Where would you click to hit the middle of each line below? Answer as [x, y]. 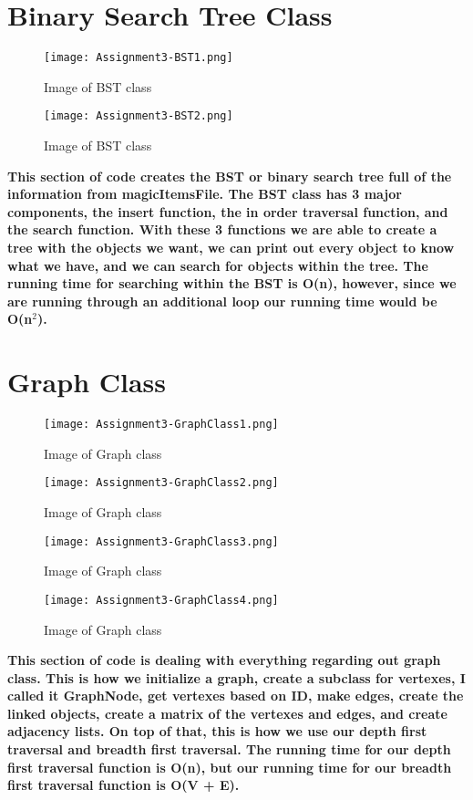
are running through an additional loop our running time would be [222, 301]
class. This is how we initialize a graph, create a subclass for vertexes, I [236, 677]
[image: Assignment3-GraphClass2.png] [161, 483]
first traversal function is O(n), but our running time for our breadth [230, 767]
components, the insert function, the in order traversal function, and [228, 211]
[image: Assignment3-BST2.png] [139, 116]
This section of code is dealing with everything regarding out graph [224, 660]
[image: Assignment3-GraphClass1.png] [161, 425]
